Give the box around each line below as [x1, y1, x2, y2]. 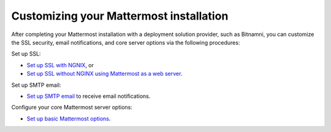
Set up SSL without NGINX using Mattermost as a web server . [26, 70, 183, 78]
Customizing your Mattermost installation [11, 9, 229, 23]
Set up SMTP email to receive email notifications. [26, 92, 151, 100]
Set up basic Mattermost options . [26, 115, 111, 122]
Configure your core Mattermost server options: [11, 104, 133, 111]
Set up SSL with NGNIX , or [26, 61, 94, 68]
